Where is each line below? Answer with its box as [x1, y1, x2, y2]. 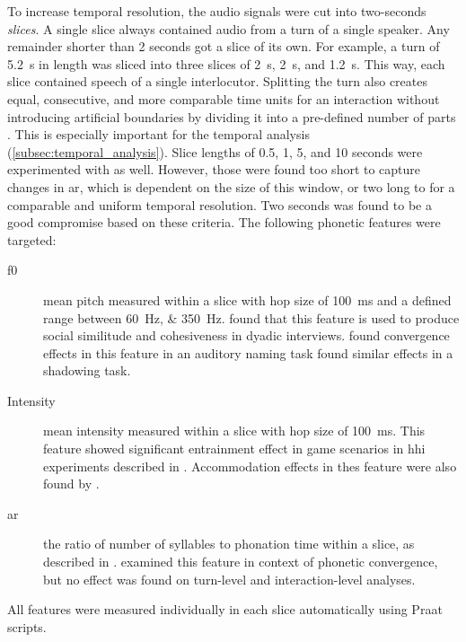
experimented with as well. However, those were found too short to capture [7, 160, 421, 179]
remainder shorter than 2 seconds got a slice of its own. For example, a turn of [7, 37, 440, 56]
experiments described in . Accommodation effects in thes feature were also [43, 456, 457, 475]
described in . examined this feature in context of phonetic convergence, [43, 552, 438, 571]
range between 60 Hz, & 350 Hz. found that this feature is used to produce [43, 308, 460, 327]
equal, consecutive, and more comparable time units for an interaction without [7, 89, 440, 108]
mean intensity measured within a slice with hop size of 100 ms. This [43, 421, 426, 440]
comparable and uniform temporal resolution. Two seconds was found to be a [7, 195, 432, 214]
